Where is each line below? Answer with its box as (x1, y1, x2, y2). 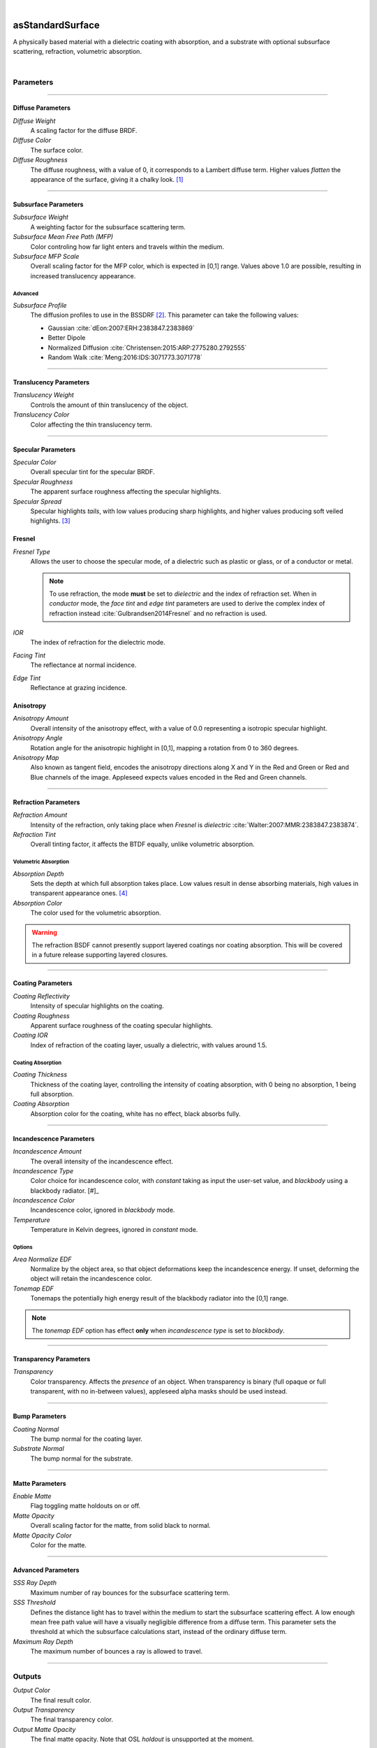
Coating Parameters (13, 979, 73, 987)
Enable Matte (13, 1492, 52, 1500)
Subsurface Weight (13, 213, 69, 222)
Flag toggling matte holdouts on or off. (30, 1502, 141, 1510)
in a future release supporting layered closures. (31, 951, 168, 959)
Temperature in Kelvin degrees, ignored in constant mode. (30, 1226, 198, 1234)
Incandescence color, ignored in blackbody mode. (30, 1206, 175, 1215)
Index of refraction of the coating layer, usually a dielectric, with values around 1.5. (30, 1040, 268, 1049)
